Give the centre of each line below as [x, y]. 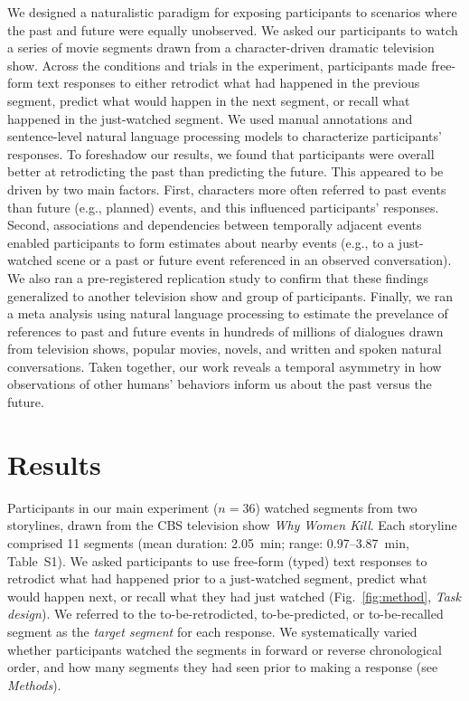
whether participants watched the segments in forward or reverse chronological [225, 649]
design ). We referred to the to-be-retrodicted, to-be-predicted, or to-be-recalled [225, 614]
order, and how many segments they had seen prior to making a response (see [223, 667]
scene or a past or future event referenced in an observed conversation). [254, 260]
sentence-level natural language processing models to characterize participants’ [225, 136]
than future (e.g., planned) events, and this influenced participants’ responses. [223, 207]
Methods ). [34, 684]
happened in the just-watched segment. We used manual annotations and [210, 118]
